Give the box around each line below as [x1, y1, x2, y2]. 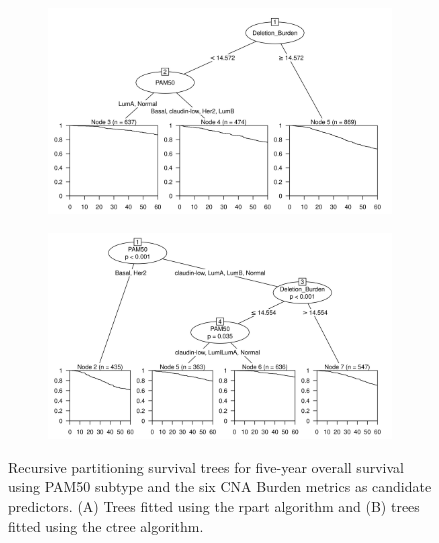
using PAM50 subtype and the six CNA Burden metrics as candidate [8, 476, 432, 497]
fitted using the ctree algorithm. [8, 515, 204, 536]
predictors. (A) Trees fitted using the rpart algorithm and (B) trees [8, 495, 420, 516]
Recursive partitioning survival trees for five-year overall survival [8, 456, 404, 477]
